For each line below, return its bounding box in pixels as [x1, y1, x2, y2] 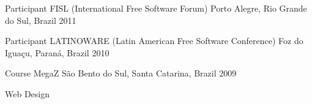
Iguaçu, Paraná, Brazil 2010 [5, 46, 110, 59]
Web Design [5, 87, 50, 100]
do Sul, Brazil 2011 [5, 13, 76, 26]
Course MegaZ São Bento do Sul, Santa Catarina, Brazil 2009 [5, 67, 237, 80]
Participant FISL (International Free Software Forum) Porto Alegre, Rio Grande [5, 2, 307, 14]
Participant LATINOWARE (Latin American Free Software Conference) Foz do [5, 34, 303, 47]
